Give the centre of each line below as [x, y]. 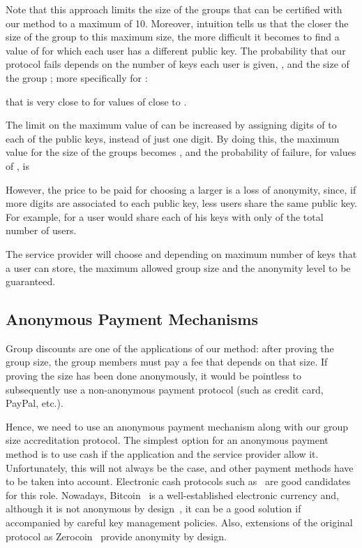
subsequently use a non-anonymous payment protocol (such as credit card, [165, 389]
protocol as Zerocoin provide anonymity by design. [116, 536]
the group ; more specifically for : [77, 77]
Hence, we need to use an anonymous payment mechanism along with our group [177, 426]
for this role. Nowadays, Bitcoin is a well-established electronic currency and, [172, 495]
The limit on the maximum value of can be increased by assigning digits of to [171, 125]
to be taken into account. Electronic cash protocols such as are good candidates [178, 481]
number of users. [41, 230]
